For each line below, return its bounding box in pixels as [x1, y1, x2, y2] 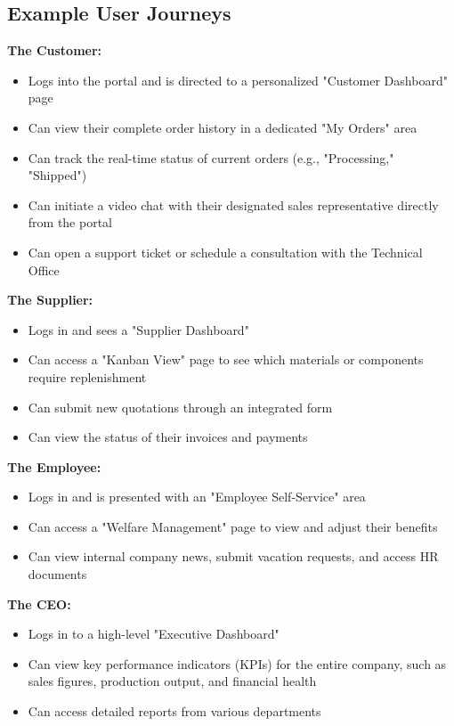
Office [28, 260, 60, 279]
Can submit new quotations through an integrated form [28, 397, 333, 416]
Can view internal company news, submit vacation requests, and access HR [28, 547, 439, 566]
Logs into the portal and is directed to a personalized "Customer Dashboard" [28, 70, 448, 89]
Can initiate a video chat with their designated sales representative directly [28, 195, 439, 214]
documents [28, 565, 87, 583]
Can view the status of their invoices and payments [28, 428, 308, 446]
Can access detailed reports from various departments [28, 702, 321, 721]
